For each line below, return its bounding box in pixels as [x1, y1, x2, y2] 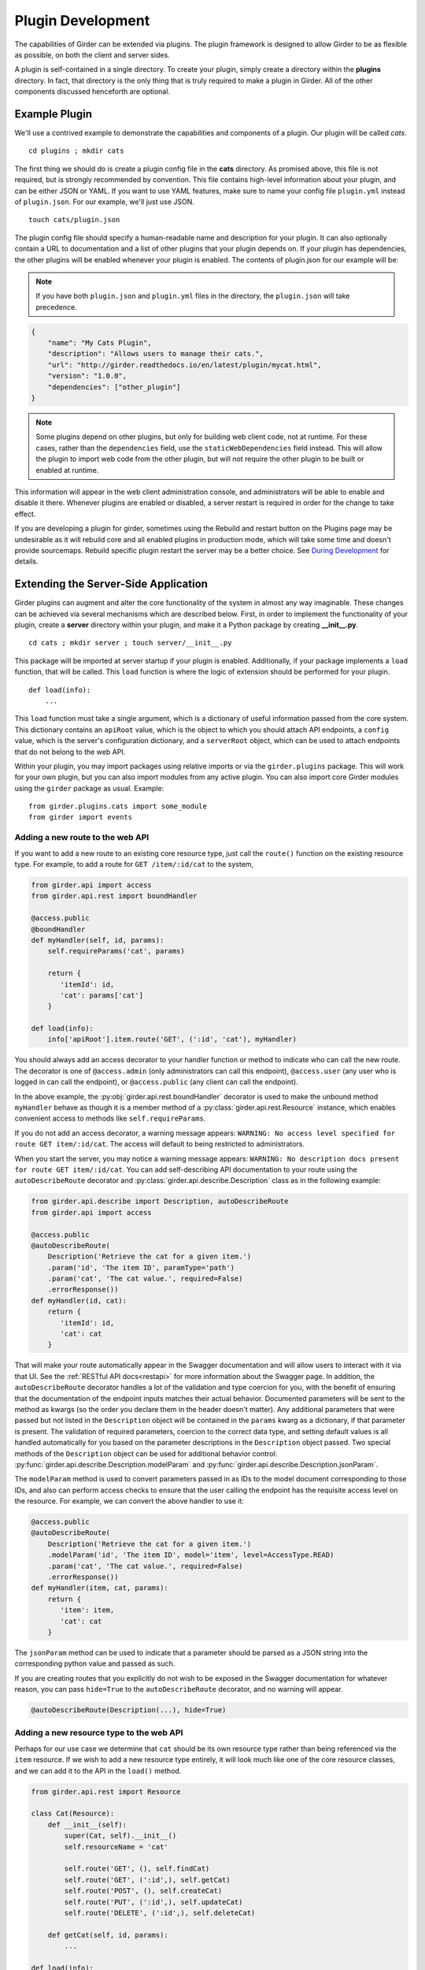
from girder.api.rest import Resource [31, 1787, 181, 1796]
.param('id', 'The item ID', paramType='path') [47, 1263, 235, 1272]
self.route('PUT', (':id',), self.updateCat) [64, 1898, 243, 1906]
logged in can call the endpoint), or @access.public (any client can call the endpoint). [14, 1077, 298, 1087]
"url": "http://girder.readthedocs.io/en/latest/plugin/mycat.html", [47, 360, 322, 370]
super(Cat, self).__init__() [64, 1831, 177, 1840]
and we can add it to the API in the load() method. [14, 1766, 182, 1775]
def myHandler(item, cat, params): [31, 1584, 168, 1593]
